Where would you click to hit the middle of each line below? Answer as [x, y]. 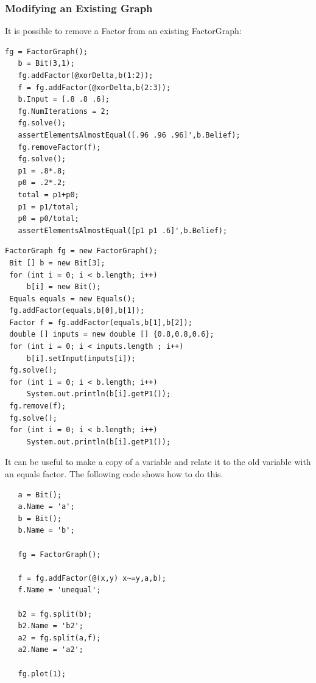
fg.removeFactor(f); [59, 147]
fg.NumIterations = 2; [64, 111]
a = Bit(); [40, 495]
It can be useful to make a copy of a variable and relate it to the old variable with [158, 462]
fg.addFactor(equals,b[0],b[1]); [77, 311]
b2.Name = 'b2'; [51, 626]
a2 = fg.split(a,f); [59, 638]
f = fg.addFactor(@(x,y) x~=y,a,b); [92, 578]
